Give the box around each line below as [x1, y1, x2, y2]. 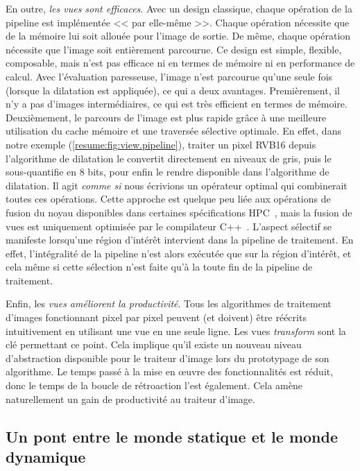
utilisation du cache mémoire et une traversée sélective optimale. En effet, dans [6, 123, 341, 138]
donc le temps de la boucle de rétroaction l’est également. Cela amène [6, 378, 302, 393]
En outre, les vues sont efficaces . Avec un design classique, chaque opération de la [6, 1, 352, 15]
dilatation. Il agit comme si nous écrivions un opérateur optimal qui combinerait [6, 178, 348, 192]
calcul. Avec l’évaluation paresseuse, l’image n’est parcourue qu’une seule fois [6, 69, 333, 83]
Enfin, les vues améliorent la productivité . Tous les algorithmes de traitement [6, 296, 332, 311]
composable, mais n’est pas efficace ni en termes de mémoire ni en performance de [6, 55, 355, 70]
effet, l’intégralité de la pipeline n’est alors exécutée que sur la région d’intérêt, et [6, 246, 352, 260]
